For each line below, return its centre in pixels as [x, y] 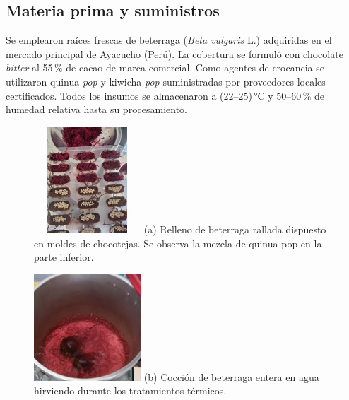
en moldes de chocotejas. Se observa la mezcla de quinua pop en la [178, 243]
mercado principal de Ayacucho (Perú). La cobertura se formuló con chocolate [174, 53]
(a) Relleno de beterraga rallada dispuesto [235, 229]
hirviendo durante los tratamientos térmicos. [130, 390]
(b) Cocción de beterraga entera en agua [231, 376]
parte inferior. [64, 257]
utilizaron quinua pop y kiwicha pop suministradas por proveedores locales [166, 81]
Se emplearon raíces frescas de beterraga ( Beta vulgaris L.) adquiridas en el [169, 40]
